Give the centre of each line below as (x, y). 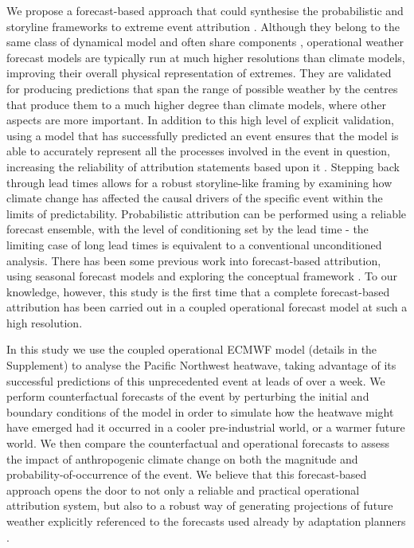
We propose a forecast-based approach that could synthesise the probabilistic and (205, 10)
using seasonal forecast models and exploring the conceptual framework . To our (202, 276)
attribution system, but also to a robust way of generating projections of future (200, 505)
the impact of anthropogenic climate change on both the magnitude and (182, 458)
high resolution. (45, 322)
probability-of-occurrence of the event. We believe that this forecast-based (187, 474)
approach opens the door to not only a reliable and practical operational (183, 489)
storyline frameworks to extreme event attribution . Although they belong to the (203, 26)
